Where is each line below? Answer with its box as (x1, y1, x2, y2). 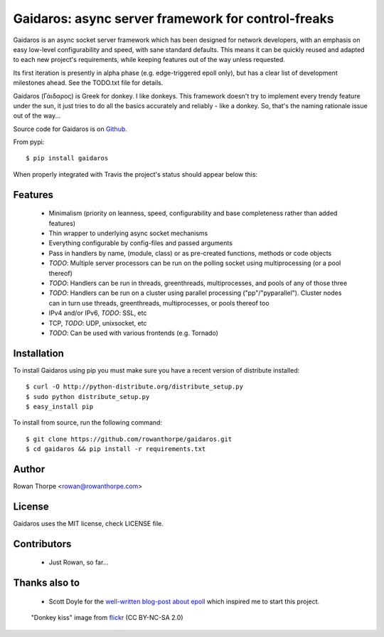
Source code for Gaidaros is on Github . (13, 125, 128, 133)
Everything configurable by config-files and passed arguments (48, 239, 233, 247)
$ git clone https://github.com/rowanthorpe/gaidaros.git (26, 435, 233, 443)
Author (13, 463, 46, 475)
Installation (13, 347, 64, 359)
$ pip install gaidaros (26, 154, 109, 162)
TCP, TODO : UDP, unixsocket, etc (48, 318, 147, 327)
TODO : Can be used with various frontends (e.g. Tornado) (48, 328, 218, 337)
